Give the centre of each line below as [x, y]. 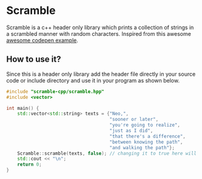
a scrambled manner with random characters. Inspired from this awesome [99, 33]
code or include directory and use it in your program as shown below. [93, 80]
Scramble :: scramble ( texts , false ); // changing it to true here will [107, 153]
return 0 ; [30, 164]
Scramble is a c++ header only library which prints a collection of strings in [100, 27]
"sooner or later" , [134, 120]
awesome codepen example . [42, 40]
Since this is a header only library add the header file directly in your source [101, 74]
